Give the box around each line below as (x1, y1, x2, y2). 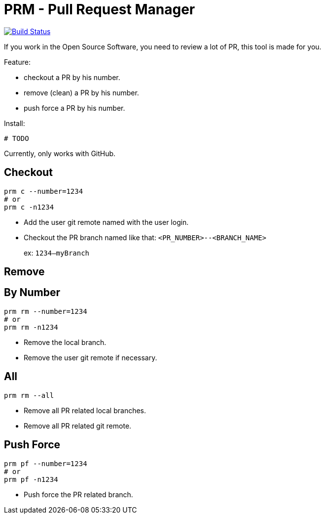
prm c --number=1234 (4, 187, 83, 195)
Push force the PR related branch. (24, 490, 133, 499)
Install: (4, 119, 25, 128)
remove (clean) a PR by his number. (24, 88, 139, 97)
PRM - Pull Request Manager (4, 1, 195, 18)
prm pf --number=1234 (4, 459, 87, 468)
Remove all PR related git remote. (24, 421, 132, 430)
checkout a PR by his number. (24, 73, 120, 82)
